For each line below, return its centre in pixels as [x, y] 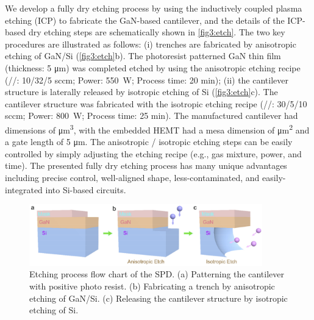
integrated [24, 189]
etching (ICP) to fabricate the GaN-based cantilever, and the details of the [145, 20]
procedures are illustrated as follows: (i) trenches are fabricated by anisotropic [151, 44]
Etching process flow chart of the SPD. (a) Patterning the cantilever [157, 274]
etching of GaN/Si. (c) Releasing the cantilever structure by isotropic [159, 298]
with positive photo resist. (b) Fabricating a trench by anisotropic [152, 286]
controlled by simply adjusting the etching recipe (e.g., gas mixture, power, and [153, 153]
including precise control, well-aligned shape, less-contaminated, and [132, 177]
